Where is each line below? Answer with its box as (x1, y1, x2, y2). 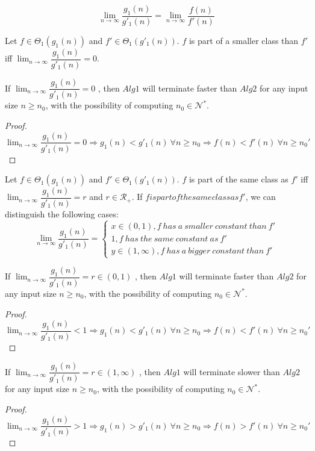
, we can (245, 190, 276, 203)
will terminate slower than (183, 365, 280, 378)
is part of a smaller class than (189, 34, 299, 46)
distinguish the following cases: (5, 207, 119, 220)
